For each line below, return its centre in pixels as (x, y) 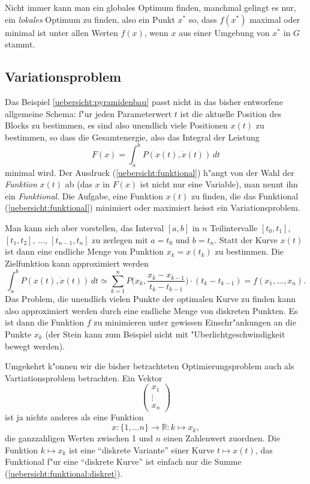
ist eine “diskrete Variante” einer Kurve (142, 449)
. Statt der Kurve (246, 239)
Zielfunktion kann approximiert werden (77, 263)
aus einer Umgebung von (224, 32)
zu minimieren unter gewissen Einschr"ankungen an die (195, 322)
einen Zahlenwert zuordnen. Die (222, 438)
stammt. (20, 44)
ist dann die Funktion (45, 322)
